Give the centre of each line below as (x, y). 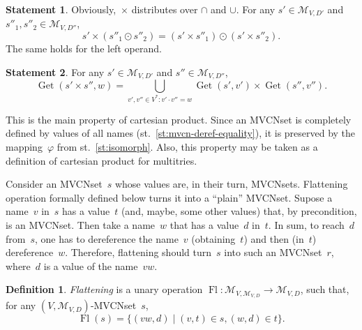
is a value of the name (91, 265)
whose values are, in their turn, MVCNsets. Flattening (231, 184)
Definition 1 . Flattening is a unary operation (104, 289)
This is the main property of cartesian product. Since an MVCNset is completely (179, 119)
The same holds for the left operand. (84, 48)
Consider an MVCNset (54, 184)
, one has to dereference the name (107, 238)
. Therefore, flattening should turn (138, 252)
